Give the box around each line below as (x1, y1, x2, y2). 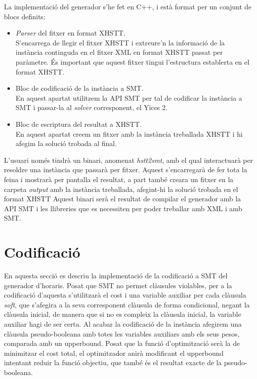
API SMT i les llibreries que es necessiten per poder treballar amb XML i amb (4, 203, 243, 213)
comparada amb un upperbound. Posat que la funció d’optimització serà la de (4, 338, 240, 348)
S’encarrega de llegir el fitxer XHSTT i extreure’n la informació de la (15, 37, 225, 47)
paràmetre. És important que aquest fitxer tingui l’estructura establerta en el (15, 56, 250, 67)
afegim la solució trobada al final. (15, 138, 117, 149)
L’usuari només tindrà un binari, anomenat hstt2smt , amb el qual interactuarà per (4, 154, 253, 165)
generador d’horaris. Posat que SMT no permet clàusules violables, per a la (4, 280, 232, 290)
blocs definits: (4, 11, 45, 21)
